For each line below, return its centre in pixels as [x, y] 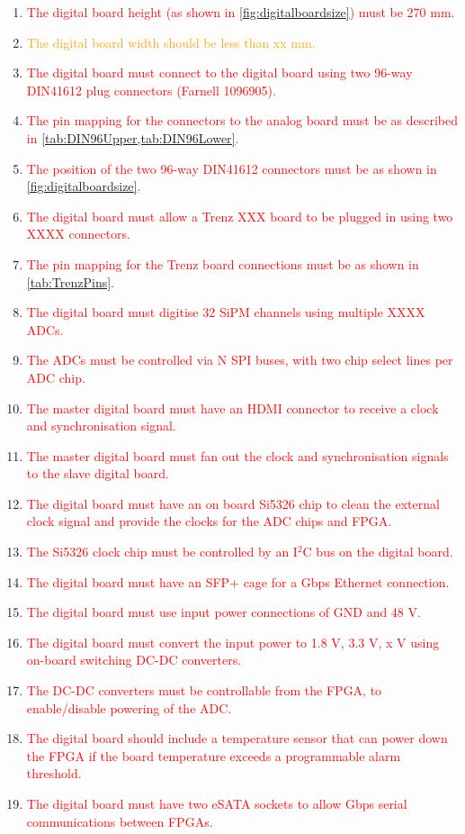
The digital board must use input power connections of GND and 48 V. [224, 612]
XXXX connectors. [79, 234]
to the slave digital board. [98, 473]
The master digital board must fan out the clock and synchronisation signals [237, 455]
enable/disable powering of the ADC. [129, 707]
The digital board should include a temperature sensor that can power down [237, 738]
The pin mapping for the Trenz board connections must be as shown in [223, 263]
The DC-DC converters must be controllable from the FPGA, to [204, 690]
